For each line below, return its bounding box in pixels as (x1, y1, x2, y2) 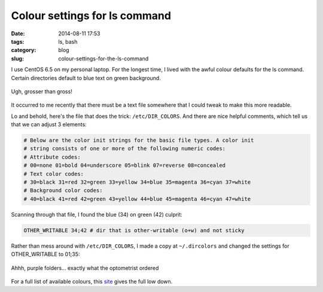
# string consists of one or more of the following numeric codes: (23, 145, 226, 152)
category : (11, 47, 36, 54)
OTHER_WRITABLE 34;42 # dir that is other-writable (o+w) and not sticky (23, 227, 245, 233)
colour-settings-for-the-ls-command (58, 54, 149, 62)
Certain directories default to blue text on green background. (11, 74, 161, 81)
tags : (11, 38, 25, 45)
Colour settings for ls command (11, 9, 172, 22)
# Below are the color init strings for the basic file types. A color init (23, 137, 254, 144)
